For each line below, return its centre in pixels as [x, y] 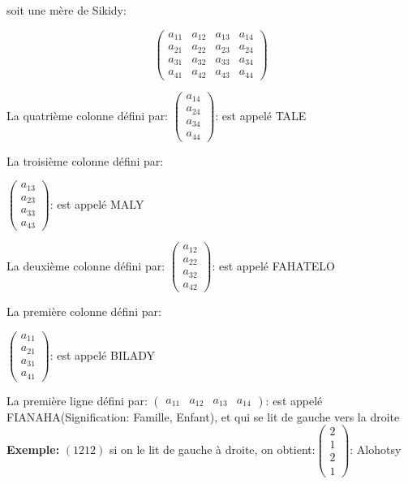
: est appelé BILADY [103, 354]
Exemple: [33, 449]
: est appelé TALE [261, 115]
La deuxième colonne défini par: [86, 265]
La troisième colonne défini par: [85, 160]
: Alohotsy [376, 449]
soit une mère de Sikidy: [67, 10]
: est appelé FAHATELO [273, 265]
